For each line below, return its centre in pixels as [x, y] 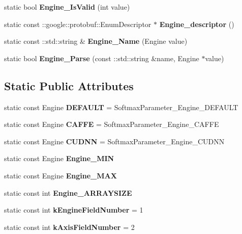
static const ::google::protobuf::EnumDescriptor [78, 24]
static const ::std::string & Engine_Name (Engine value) [96, 41]
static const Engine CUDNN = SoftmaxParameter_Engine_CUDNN [114, 141]
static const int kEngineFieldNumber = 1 [74, 210]
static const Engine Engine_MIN [59, 158]
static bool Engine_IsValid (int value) [67, 7]
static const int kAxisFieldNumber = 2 [69, 227]
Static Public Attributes [69, 85]
